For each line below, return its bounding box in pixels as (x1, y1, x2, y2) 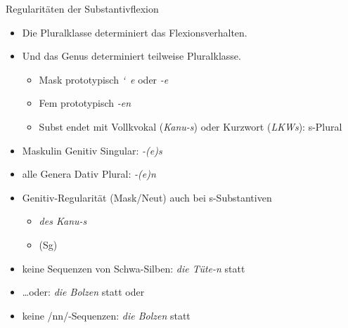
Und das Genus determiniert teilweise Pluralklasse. (22, 48, 241, 63)
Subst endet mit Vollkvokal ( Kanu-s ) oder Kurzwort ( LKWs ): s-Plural (39, 119, 342, 133)
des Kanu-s (39, 214, 87, 228)
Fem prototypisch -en (39, 96, 131, 110)
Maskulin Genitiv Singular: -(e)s (22, 143, 162, 157)
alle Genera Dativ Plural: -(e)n (22, 166, 156, 181)
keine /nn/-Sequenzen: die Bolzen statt (22, 308, 191, 322)
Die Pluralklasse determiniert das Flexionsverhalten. (22, 25, 247, 39)
